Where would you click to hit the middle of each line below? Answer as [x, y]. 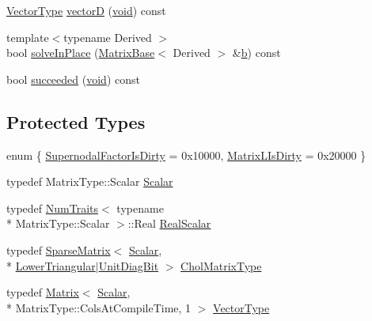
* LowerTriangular [51, 265]
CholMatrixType [221, 265]
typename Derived [108, 37]
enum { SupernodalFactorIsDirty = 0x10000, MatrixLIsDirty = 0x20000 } [186, 155]
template [28, 37]
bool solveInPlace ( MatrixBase [81, 53]
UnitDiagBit [129, 265]
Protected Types [76, 121]
